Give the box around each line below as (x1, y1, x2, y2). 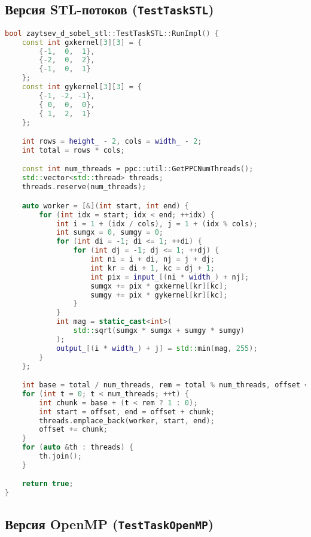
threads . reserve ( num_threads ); (22, 183, 147, 192)
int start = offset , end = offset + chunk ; (39, 407, 215, 416)
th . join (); (39, 452, 82, 461)
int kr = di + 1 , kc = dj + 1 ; (90, 263, 215, 272)
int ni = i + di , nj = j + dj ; (90, 255, 215, 263)
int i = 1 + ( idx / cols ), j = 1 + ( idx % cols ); (56, 219, 258, 228)
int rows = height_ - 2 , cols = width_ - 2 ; (22, 137, 202, 146)
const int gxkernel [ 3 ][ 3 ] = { (22, 38, 142, 47)
